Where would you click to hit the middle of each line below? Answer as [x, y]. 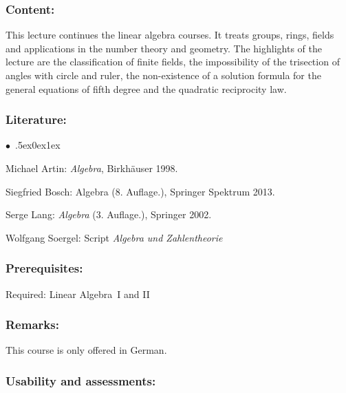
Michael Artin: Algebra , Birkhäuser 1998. [92, 168]
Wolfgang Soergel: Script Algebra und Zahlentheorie [114, 237]
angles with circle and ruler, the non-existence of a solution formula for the [163, 75]
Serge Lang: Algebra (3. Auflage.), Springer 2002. [109, 214]
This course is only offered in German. [86, 350]
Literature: [36, 119]
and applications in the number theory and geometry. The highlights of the [164, 48]
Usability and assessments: [81, 380]
